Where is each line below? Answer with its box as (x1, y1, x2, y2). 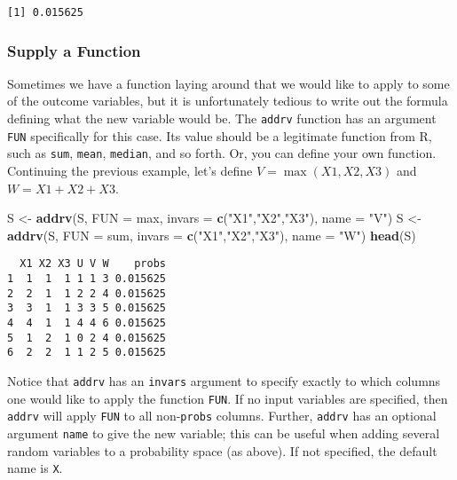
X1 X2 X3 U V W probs (20, 257, 166, 271)
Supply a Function (7, 39, 141, 61)
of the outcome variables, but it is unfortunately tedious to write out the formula (7, 91, 448, 110)
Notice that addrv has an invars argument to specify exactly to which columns (7, 372, 441, 390)
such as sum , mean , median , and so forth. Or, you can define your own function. (7, 144, 437, 162)
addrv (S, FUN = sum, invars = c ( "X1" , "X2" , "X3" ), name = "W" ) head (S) (7, 225, 416, 244)
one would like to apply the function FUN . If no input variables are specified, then (7, 389, 448, 407)
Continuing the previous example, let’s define (7, 161, 253, 180)
